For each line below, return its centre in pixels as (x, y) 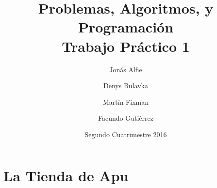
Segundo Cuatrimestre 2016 (126, 134)
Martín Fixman (126, 102)
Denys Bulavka (126, 86)
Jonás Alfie (126, 69)
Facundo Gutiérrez (126, 118)
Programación (126, 27)
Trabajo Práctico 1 (126, 46)
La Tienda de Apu (66, 176)
